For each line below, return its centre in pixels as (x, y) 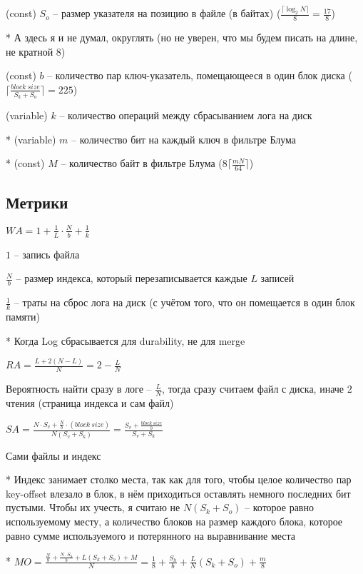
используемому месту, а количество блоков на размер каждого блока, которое (174, 521)
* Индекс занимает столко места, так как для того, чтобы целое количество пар (179, 479)
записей (277, 278)
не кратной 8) (36, 51)
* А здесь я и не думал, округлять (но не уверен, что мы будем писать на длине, (182, 37)
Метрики (37, 202)
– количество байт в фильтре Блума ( (142, 163)
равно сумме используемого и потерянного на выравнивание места (151, 535)
